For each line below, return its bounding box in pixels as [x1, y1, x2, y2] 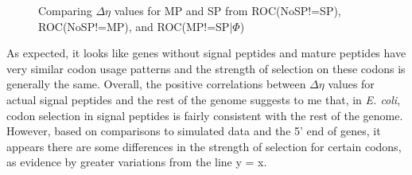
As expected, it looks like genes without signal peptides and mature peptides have [6, 45, 406, 61]
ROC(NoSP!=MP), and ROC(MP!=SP [38, 17, 230, 34]
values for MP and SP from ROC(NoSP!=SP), [114, 2, 341, 18]
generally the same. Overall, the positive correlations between [6, 76, 306, 92]
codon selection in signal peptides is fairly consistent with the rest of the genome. [6, 107, 403, 123]
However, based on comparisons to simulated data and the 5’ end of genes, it [6, 122, 381, 139]
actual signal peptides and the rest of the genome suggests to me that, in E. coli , [6, 91, 401, 107]
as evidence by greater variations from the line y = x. [6, 154, 267, 170]
